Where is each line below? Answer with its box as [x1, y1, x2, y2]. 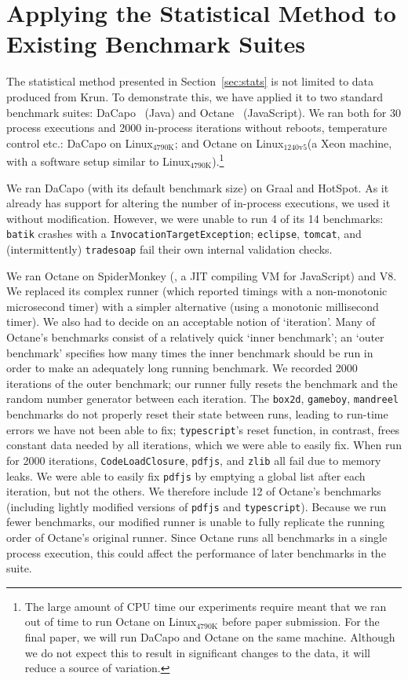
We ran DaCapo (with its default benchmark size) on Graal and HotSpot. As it [6, 179, 389, 196]
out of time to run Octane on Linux [24, 613, 197, 630]
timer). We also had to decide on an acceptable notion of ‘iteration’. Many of [6, 313, 375, 330]
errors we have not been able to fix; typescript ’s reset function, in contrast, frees [6, 421, 400, 437]
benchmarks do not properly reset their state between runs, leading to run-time [6, 406, 388, 422]
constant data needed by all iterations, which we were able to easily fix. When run [6, 437, 402, 453]
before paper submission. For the [221, 613, 380, 630]
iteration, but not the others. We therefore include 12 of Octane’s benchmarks [6, 483, 381, 499]
